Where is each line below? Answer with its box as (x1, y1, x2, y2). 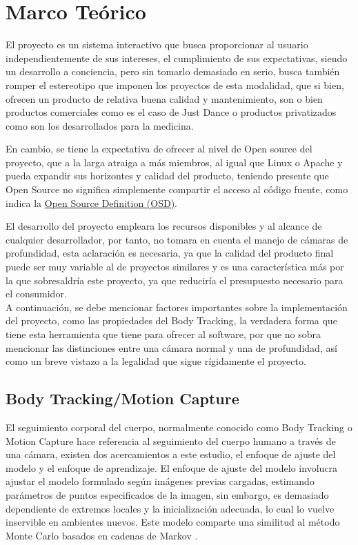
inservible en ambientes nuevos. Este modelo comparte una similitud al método (6, 515, 340, 529)
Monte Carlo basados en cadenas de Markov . (6, 528, 198, 542)
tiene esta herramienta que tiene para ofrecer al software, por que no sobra (6, 327, 321, 341)
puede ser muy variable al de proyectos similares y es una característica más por (6, 259, 344, 274)
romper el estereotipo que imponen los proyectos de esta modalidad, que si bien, (6, 77, 344, 92)
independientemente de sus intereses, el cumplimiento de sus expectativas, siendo (6, 50, 348, 65)
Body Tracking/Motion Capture (6, 388, 239, 409)
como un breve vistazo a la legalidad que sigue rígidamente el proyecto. (6, 354, 306, 368)
